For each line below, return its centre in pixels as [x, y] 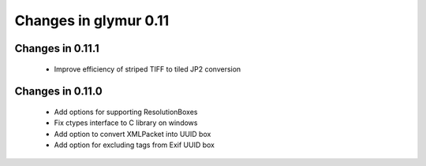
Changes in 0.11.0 [58, 92]
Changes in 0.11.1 [57, 48]
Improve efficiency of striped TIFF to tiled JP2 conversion [148, 69]
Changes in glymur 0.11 [92, 20]
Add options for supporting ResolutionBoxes [126, 112]
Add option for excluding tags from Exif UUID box [134, 145]
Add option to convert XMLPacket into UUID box [133, 134]
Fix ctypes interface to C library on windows [126, 123]
